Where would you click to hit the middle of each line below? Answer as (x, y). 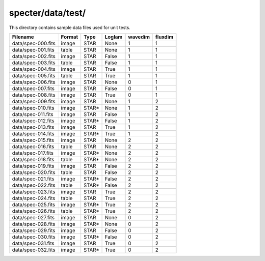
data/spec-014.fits (33, 134)
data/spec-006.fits (34, 82)
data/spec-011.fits (33, 114)
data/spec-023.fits (34, 192)
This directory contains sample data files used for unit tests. (70, 28)
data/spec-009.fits (34, 101)
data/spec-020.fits (34, 172)
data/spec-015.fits (33, 140)
